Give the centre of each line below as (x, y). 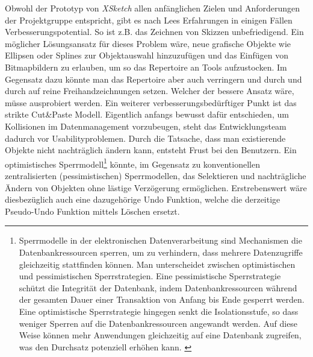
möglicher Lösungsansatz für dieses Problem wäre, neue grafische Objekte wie (148, 43)
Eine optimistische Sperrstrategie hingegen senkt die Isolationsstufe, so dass (159, 311)
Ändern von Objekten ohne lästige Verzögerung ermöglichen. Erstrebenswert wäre (156, 187)
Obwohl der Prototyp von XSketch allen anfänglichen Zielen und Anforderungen (153, 8)
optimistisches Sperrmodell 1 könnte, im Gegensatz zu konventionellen (132, 163)
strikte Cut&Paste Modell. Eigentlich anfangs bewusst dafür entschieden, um (147, 114)
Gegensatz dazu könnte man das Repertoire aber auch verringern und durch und (153, 79)
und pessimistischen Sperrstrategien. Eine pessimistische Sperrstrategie (150, 276)
